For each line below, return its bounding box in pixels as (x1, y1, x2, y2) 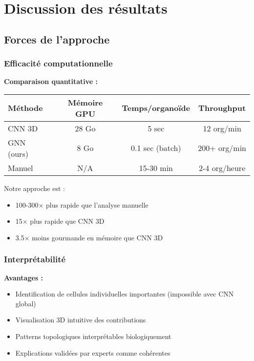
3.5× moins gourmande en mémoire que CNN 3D (15, 232, 163, 242)
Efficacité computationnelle (4, 57, 113, 69)
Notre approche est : (4, 183, 65, 193)
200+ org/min (198, 142, 247, 154)
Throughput (198, 102, 246, 114)
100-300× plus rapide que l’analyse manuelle (15, 199, 148, 210)
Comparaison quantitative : (4, 76, 98, 86)
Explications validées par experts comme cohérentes (15, 347, 170, 358)
